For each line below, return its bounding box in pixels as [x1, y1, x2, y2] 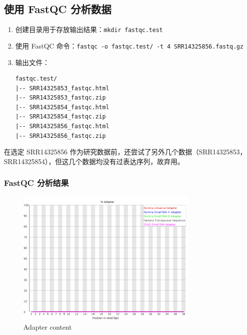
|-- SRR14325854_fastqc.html [15, 103, 110, 111]
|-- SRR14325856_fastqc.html [15, 123, 110, 130]
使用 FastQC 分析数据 [4, 1, 112, 17]
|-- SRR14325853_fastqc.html [15, 84, 110, 92]
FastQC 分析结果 [4, 177, 69, 189]
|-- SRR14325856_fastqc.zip [15, 132, 106, 139]
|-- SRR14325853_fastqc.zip [15, 94, 106, 101]
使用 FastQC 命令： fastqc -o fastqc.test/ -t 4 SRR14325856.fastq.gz [15, 40, 244, 50]
